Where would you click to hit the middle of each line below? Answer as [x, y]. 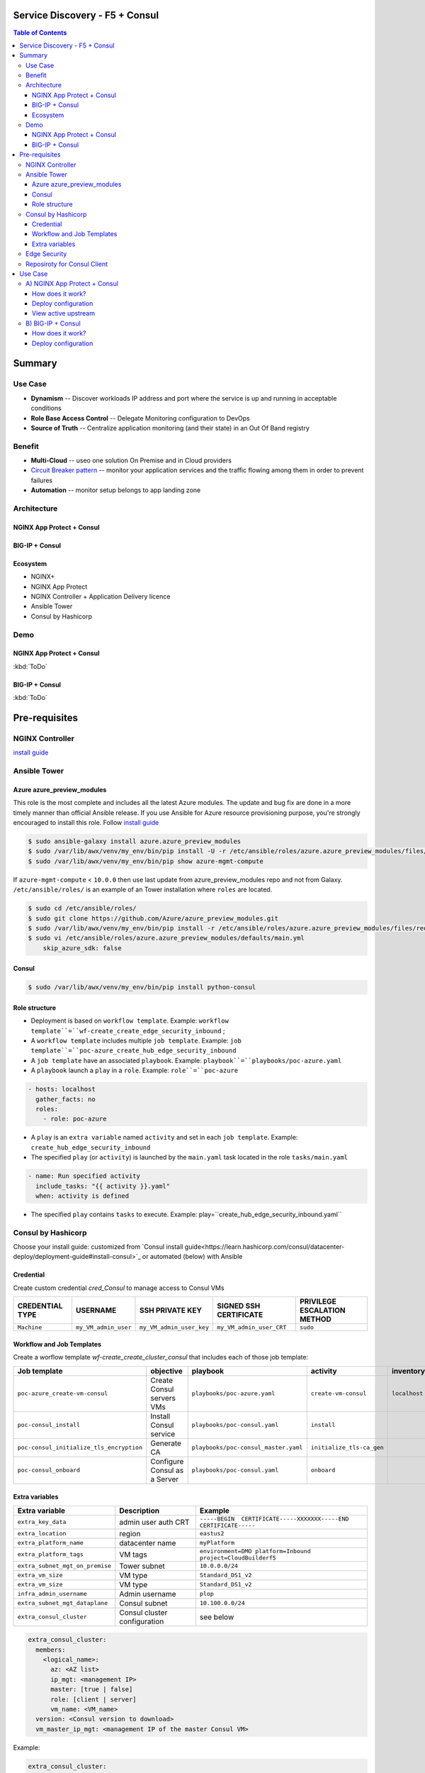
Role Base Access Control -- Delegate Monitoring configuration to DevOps [141, 418]
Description [139, 1511]
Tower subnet [142, 1566]
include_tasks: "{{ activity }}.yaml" [103, 1186]
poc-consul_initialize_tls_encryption [80, 1448]
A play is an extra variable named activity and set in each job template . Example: [164, 1138]
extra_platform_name [51, 1543]
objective [166, 1371]
